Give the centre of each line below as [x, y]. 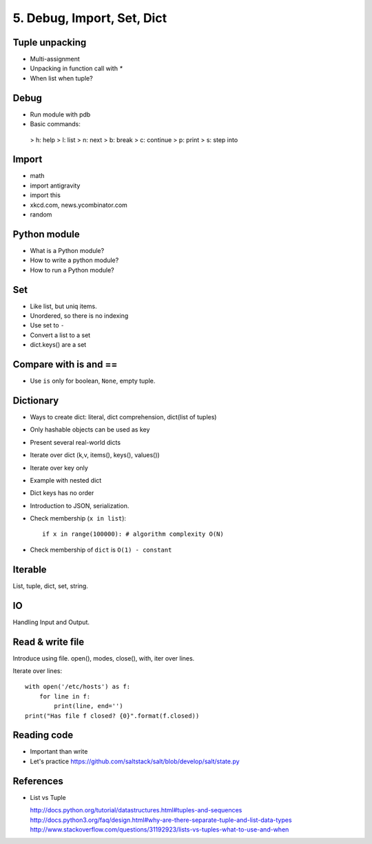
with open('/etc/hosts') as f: [78, 687]
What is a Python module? [67, 250]
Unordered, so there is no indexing [79, 315]
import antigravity [55, 185]
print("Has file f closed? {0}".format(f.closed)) [112, 716]
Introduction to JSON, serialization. [80, 505]
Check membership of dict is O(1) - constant [101, 550]
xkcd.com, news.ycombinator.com [79, 205]
